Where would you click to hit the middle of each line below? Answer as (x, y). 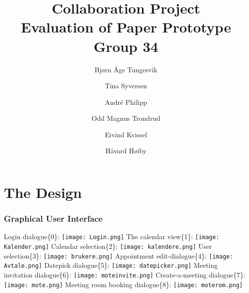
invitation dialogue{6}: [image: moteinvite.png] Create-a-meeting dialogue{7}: (125, 275)
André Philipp (126, 102)
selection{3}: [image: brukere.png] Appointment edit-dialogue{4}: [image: (119, 255)
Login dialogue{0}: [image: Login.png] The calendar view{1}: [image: (112, 236)
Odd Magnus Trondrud (126, 118)
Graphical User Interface (53, 219)
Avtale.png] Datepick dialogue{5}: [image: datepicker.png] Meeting (111, 265)
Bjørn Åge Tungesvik (126, 69)
